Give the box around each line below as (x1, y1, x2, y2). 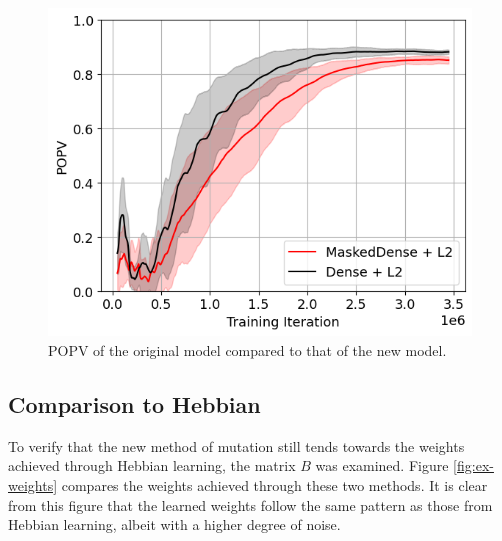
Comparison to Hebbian (8, 389, 261, 420)
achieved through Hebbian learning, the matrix (8, 455, 296, 476)
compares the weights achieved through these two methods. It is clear (61, 475, 488, 496)
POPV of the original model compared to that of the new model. (48, 340, 447, 361)
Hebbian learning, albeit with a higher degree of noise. (8, 514, 341, 535)
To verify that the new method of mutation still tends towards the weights (8, 435, 465, 456)
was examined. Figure (315, 455, 449, 476)
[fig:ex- (453, 455, 494, 476)
